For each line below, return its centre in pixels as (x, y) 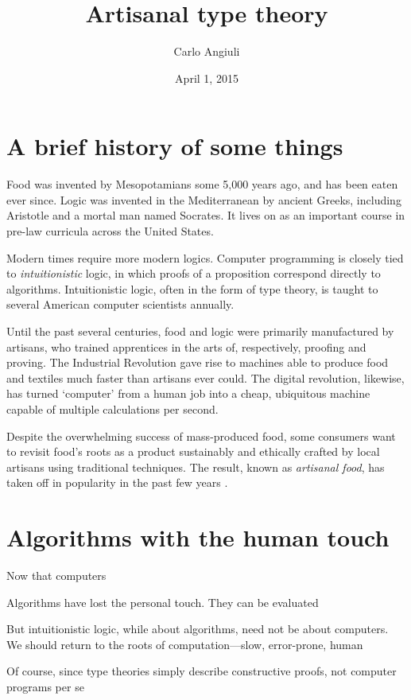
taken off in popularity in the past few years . (117, 482)
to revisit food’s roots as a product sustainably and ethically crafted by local (193, 451)
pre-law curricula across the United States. (110, 231)
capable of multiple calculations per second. (112, 408)
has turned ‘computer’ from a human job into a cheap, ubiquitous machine (188, 393)
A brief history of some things (175, 146)
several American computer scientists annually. (120, 304)
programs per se (45, 687)
